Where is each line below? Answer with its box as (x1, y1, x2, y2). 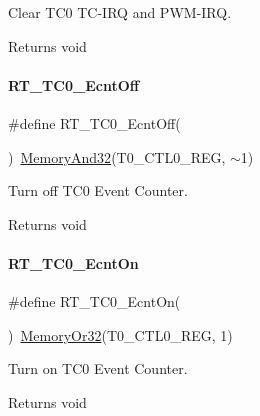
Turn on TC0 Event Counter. (8, 358, 188, 379)
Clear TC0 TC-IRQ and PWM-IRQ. (8, 2, 232, 22)
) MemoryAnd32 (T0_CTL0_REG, (8, 146, 226, 167)
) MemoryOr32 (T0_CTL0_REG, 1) (8, 324, 233, 345)
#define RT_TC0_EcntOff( (8, 112, 181, 133)
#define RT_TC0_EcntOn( (8, 291, 181, 312)
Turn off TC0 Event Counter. (8, 180, 188, 201)
